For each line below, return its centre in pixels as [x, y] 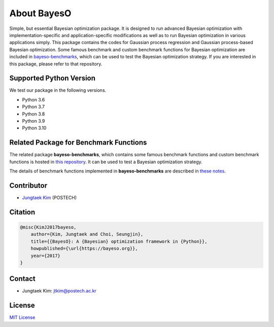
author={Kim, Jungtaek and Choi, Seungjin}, [87, 234]
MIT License [22, 317]
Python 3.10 [34, 128]
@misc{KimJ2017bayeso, [48, 227]
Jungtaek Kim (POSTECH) [49, 197]
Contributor [28, 185]
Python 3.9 [33, 121]
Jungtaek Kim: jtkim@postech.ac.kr [59, 291]
